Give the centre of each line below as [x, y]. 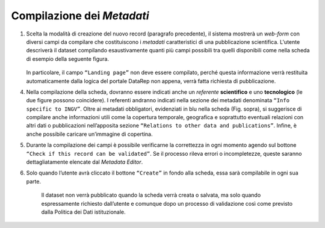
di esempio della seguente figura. [68, 59]
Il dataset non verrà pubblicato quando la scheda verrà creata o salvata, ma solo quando [151, 195]
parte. [34, 181]
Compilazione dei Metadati [80, 16]
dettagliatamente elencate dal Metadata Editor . [85, 162]
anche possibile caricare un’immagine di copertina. [89, 134]
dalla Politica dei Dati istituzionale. [83, 212]
